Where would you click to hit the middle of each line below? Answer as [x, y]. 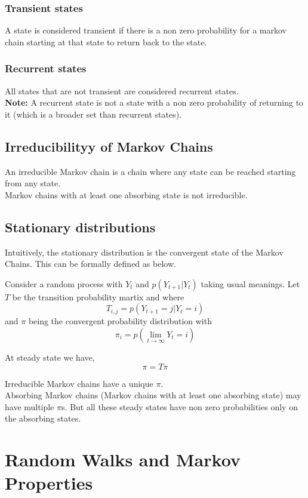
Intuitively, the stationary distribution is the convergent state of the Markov [144, 252]
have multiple [30, 406]
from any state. [33, 183]
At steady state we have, [50, 357]
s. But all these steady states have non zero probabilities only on [180, 406]
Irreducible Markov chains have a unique [79, 383]
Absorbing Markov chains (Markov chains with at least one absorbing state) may [153, 395]
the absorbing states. [43, 418]
